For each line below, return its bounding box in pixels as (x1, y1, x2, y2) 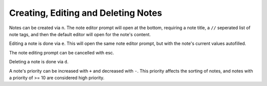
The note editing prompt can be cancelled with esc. (9, 49, 114, 55)
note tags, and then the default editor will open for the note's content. (9, 31, 151, 37)
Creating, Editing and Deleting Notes (9, 7, 163, 18)
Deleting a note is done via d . (9, 59, 69, 65)
